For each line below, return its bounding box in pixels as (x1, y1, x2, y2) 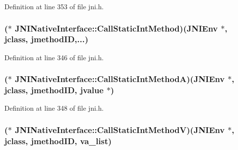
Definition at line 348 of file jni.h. (4, 103, 104, 113)
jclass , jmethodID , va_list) (4, 134, 112, 147)
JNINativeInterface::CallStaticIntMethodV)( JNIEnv (15, 123, 225, 135)
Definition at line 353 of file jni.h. (4, 1, 104, 11)
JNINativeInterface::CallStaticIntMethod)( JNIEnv (15, 22, 218, 34)
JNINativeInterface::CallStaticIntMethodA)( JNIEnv (15, 73, 225, 85)
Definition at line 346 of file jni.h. (4, 52, 104, 62)
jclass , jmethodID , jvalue (4, 84, 104, 96)
